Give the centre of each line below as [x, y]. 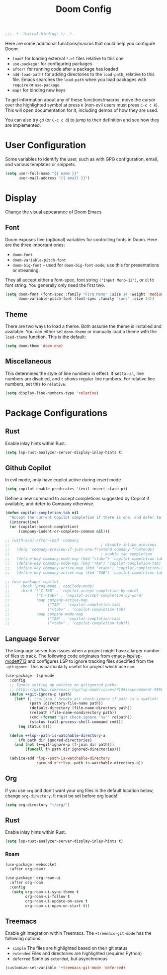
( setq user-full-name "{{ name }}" [42, 174]
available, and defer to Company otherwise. [50, 504]
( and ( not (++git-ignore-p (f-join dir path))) [64, 745]
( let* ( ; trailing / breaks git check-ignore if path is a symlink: [86, 699]
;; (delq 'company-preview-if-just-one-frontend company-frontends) [80, 550]
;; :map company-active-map [46, 600]
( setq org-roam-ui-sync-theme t [45, 892]
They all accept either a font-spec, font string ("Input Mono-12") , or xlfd [80, 280]
